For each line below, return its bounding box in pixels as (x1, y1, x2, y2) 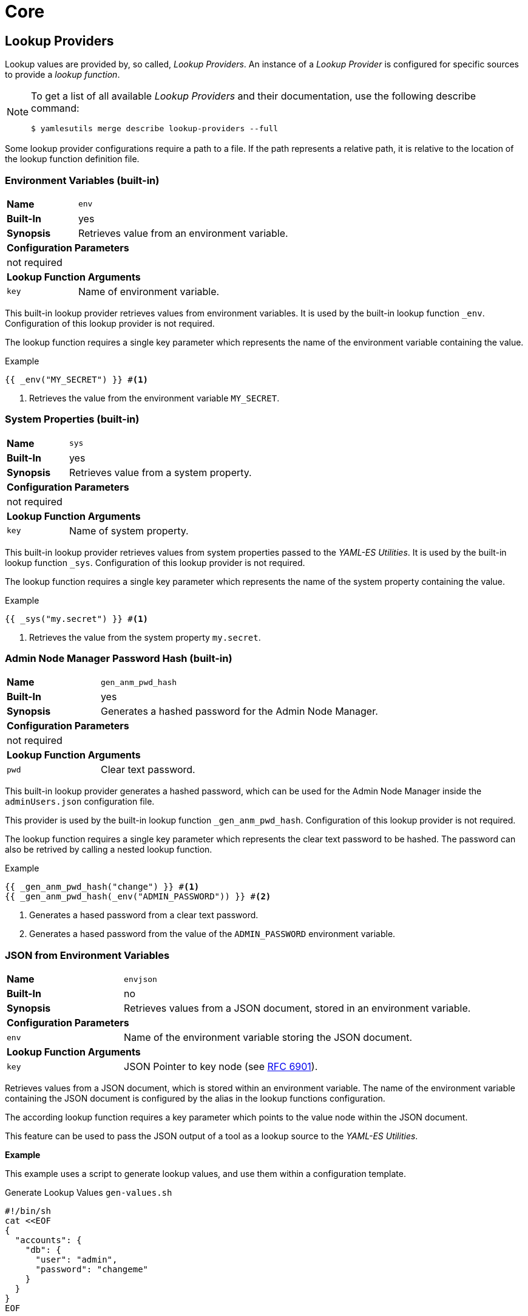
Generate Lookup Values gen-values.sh (5, 1187, 172, 1198)
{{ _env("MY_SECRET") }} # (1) (5, 374, 149, 384)
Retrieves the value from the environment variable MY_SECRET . (29, 392, 280, 403)
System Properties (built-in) (5, 413, 140, 426)
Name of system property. (69, 524, 189, 537)
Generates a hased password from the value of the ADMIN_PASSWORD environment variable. (29, 929, 396, 939)
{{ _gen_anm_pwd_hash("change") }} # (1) (5, 882, 200, 892)
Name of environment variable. (78, 285, 220, 298)
